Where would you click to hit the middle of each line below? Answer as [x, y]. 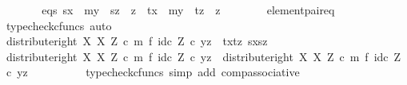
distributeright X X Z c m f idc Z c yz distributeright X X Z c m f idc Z [203, 56]
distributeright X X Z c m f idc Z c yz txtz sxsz [137, 41]
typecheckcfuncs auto [59, 25]
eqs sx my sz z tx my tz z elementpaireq [188, 10]
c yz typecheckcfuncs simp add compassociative [153, 72]
